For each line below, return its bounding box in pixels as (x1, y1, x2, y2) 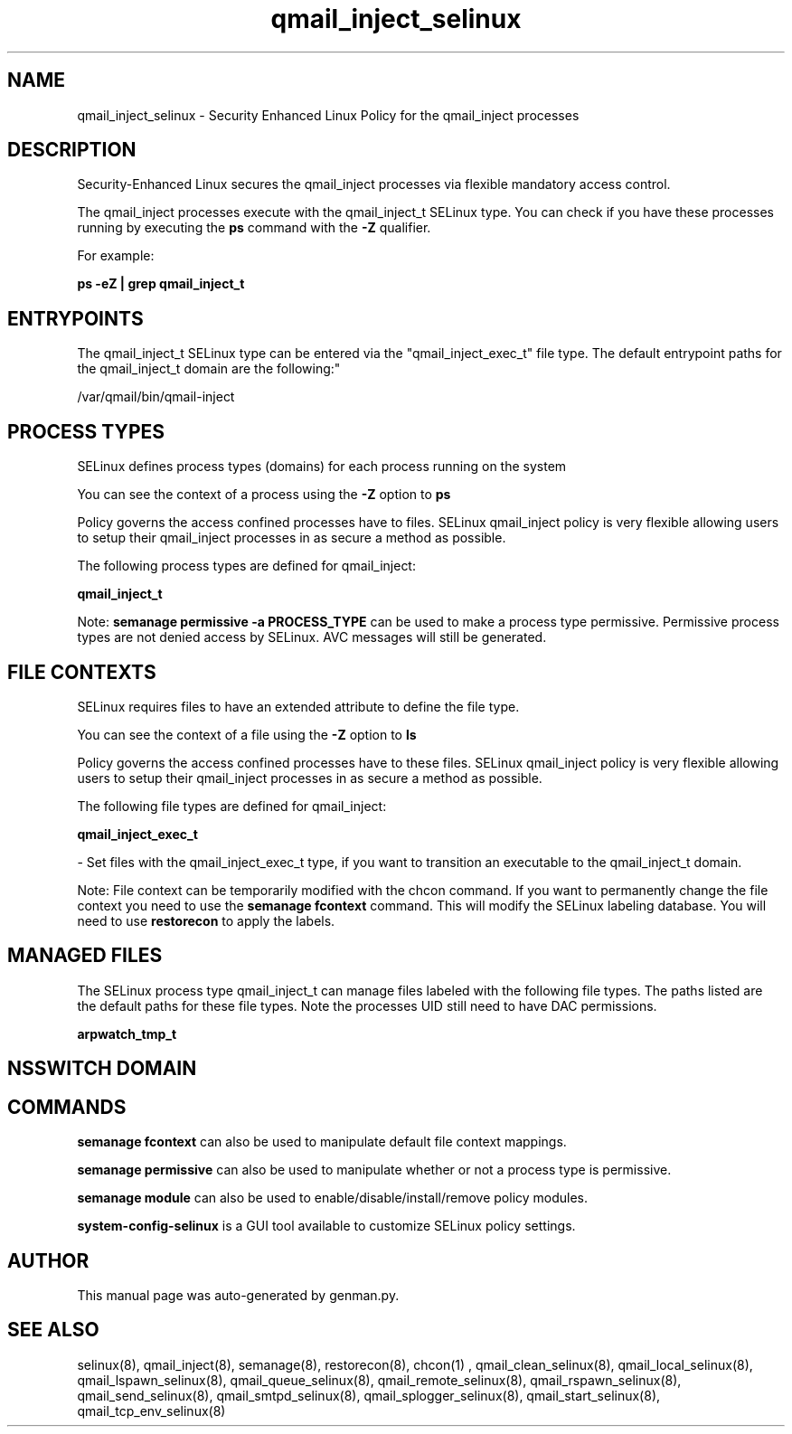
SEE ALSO (7, 1318, 99, 1342)
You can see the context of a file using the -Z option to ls (77, 726, 417, 742)
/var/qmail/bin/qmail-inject (77, 389, 235, 405)
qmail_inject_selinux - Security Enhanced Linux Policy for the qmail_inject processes (77, 107, 580, 123)
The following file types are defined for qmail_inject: (77, 797, 387, 814)
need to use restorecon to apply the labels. (77, 912, 335, 929)
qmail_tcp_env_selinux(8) (77, 1402, 226, 1419)
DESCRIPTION (7, 138, 137, 162)
